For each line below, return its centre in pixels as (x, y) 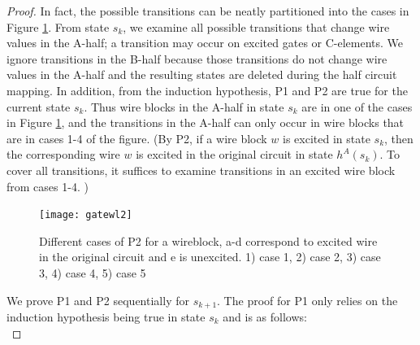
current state (39, 106)
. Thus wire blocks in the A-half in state (184, 106)
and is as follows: (265, 317)
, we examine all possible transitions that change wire (256, 26)
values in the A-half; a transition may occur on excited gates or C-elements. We (205, 43)
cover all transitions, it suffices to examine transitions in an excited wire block (201, 170)
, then (399, 138)
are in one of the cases (357, 106)
